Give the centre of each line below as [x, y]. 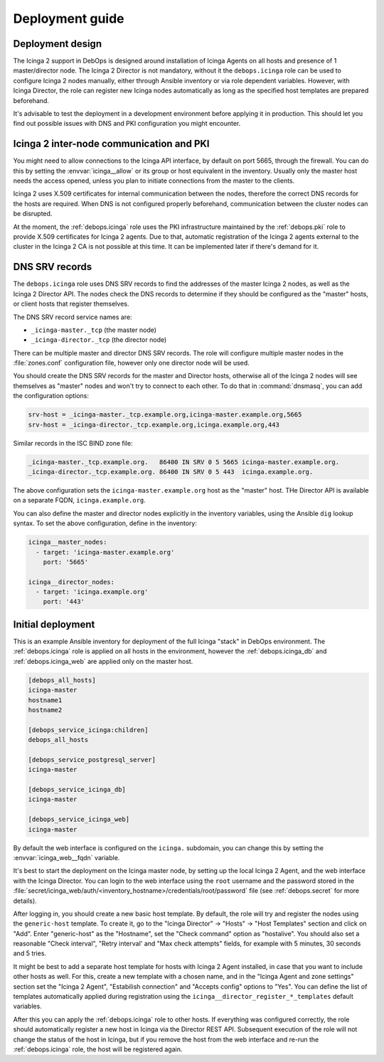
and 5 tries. [30, 953]
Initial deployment [54, 624]
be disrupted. [33, 214]
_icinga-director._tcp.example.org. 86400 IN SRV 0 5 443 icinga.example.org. [171, 472]
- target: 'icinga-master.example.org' [105, 552]
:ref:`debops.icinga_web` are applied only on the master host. [103, 661]
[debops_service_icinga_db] [77, 790]
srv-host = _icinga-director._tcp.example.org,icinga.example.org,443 [154, 424]
